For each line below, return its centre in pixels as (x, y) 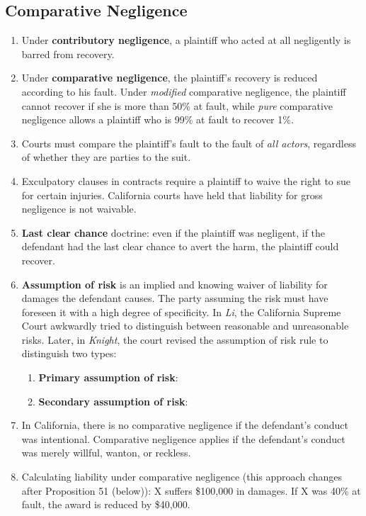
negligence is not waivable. (79, 209)
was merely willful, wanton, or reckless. (106, 453)
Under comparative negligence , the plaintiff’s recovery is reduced (170, 78)
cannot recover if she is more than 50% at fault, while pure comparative (177, 105)
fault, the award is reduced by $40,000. (106, 504)
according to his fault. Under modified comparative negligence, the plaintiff (184, 91)
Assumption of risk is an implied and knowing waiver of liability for (175, 284)
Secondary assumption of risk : (113, 401)
